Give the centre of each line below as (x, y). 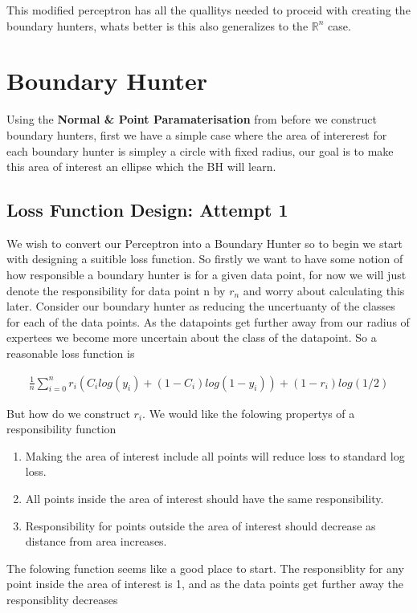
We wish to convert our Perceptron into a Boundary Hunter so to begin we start (204, 243)
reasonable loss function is (71, 353)
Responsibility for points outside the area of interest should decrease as (200, 525)
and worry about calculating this (324, 290)
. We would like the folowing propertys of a (249, 413)
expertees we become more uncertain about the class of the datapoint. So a (192, 337)
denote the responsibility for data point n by (116, 290)
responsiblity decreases (62, 600)
